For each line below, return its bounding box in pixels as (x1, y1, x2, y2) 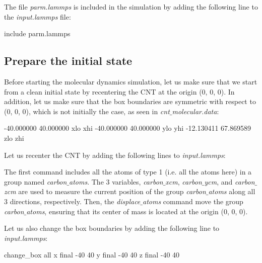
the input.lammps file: (4, 11, 71, 22)
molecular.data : (172, 106, 219, 116)
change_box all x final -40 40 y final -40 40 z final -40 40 (4, 249, 180, 260)
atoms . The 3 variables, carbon (69, 176, 163, 187)
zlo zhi (4, 132, 24, 143)
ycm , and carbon (204, 176, 255, 187)
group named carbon (4, 176, 67, 187)
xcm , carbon (165, 176, 202, 187)
